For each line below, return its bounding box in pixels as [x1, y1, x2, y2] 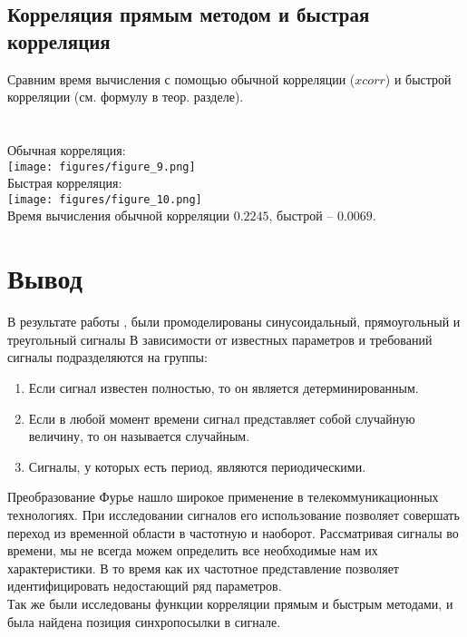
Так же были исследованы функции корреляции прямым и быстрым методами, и [7, 593, 453, 612]
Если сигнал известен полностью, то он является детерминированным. [28, 377, 419, 397]
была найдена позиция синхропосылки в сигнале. [7, 612, 281, 631]
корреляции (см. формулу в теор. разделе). [7, 87, 244, 106]
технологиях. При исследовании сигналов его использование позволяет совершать [7, 505, 460, 524]
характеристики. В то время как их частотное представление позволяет [7, 558, 399, 577]
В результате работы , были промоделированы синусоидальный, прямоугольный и [7, 312, 461, 331]
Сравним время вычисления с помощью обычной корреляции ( [7, 69, 355, 88]
